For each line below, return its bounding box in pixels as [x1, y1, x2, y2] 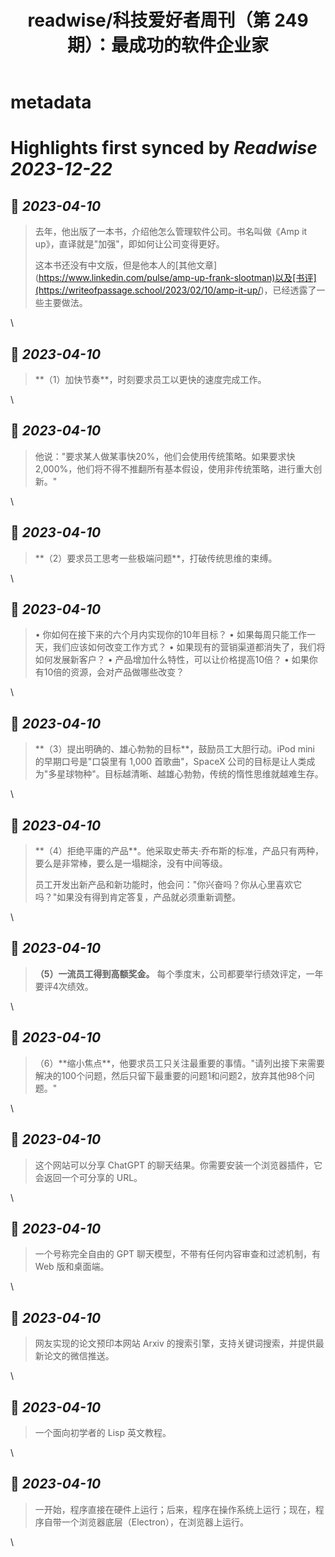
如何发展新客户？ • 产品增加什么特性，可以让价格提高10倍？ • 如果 [34, 654, 310, 666]
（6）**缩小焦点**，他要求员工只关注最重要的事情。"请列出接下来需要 [34, 1057, 326, 1069]
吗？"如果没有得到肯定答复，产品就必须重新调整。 [34, 891, 242, 903]
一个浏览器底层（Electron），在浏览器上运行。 [61, 1516, 250, 1528]
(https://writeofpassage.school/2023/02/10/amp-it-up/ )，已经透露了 [34, 284, 317, 296]
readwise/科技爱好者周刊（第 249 [27, 9, 309, 32]
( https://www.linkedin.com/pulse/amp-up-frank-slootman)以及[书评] [34, 272, 317, 284]
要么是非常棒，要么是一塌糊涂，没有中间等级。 [34, 857, 228, 870]
